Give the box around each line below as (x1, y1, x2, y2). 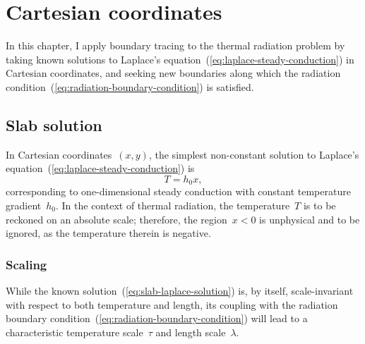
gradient (6, 197, 42, 212)
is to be (303, 197, 336, 212)
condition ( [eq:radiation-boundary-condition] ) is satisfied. (6, 79, 254, 94)
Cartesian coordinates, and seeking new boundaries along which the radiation (6, 66, 341, 80)
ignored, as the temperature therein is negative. (6, 226, 211, 240)
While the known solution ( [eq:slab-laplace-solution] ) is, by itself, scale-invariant (6, 283, 354, 297)
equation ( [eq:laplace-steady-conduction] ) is (6, 161, 195, 176)
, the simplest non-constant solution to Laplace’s (148, 147, 359, 161)
